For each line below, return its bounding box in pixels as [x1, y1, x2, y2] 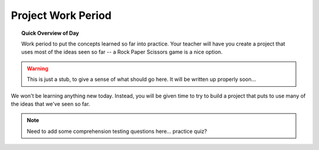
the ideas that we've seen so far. [11, 100, 90, 107]
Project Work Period [11, 9, 112, 22]
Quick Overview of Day [21, 30, 79, 37]
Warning [27, 65, 48, 72]
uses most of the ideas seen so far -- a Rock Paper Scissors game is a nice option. [21, 48, 223, 56]
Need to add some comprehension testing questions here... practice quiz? [27, 128, 207, 135]
